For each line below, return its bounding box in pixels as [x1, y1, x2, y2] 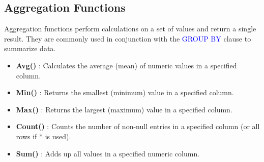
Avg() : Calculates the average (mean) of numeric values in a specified [16, 60, 237, 70]
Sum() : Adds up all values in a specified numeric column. [16, 148, 200, 158]
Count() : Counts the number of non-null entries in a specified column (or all [16, 121, 260, 132]
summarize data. [4, 43, 56, 54]
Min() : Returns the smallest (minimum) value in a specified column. [16, 87, 234, 98]
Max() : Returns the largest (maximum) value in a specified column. [16, 104, 232, 114]
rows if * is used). [16, 131, 71, 141]
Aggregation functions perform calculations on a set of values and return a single [4, 23, 256, 34]
